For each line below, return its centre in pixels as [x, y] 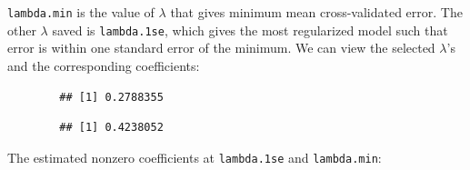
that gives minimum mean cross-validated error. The [316, 12]
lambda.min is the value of [81, 12]
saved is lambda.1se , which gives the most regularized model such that [250, 30]
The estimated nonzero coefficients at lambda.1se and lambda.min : [195, 157]
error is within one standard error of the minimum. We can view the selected [221, 48]
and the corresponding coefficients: [104, 65]
